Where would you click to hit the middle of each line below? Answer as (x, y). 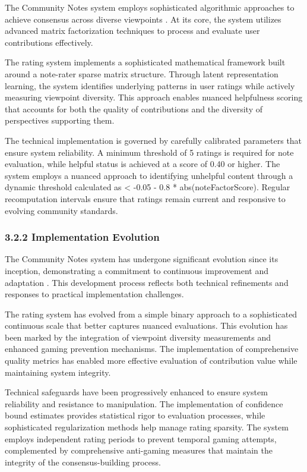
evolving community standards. (61, 210)
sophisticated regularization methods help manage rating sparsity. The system (147, 427)
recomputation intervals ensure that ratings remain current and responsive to (145, 198)
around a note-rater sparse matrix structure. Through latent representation (142, 73)
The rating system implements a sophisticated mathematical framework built (145, 62)
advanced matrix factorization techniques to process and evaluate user (132, 31)
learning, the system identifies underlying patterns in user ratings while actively (150, 85)
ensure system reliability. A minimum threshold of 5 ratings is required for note (149, 152)
